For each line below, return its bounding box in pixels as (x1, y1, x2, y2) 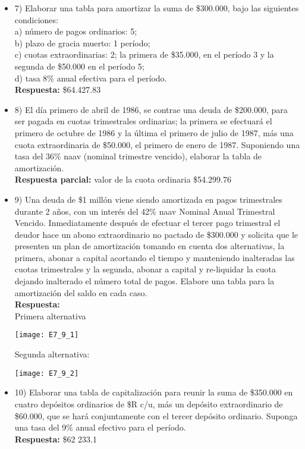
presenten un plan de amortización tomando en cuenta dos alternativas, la (14, 240, 285, 252)
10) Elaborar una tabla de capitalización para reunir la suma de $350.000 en (14, 386, 293, 398)
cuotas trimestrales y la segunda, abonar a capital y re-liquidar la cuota (14, 263, 276, 275)
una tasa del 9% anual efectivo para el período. (14, 421, 186, 434)
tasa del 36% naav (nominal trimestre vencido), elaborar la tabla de (14, 150, 262, 162)
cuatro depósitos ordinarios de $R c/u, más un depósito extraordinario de (14, 397, 283, 410)
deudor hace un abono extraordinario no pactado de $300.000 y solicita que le (14, 228, 298, 240)
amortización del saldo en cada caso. (14, 286, 147, 299)
